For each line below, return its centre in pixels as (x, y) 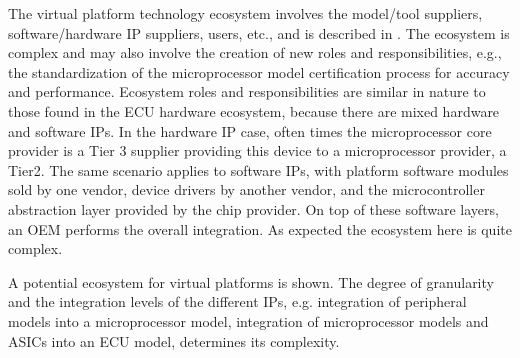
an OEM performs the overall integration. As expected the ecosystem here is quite (260, 228)
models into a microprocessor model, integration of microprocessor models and (248, 320)
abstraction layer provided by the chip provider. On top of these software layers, (253, 208)
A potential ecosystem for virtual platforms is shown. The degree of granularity (251, 281)
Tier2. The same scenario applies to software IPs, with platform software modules (258, 169)
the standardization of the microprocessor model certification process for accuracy (259, 71)
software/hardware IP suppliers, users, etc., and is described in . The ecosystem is (259, 32)
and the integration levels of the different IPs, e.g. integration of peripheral (237, 301)
